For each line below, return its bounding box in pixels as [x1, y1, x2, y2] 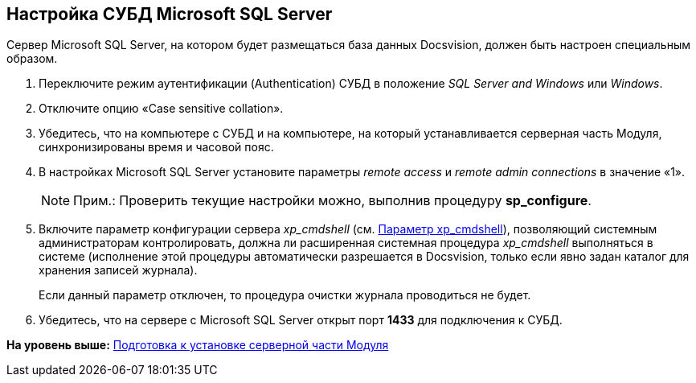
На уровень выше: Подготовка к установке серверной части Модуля [6, 338, 389, 352]
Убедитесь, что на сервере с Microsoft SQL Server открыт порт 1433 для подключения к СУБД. [39, 313, 563, 327]
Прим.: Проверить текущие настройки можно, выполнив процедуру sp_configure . [73, 192, 592, 209]
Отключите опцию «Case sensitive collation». [39, 101, 284, 116]
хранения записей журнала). [39, 263, 198, 278]
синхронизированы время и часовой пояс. [39, 140, 274, 154]
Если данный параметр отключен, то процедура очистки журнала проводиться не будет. [39, 288, 531, 303]
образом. [6, 51, 58, 66]
